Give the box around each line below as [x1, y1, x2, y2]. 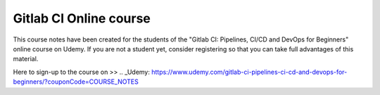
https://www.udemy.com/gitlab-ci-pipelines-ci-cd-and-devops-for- [151, 68, 348, 76]
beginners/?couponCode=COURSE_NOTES [13, 77, 139, 86]
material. [13, 55, 39, 63]
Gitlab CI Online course [13, 11, 151, 26]
